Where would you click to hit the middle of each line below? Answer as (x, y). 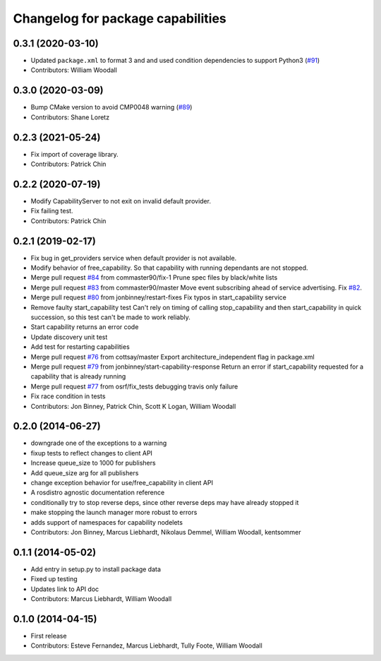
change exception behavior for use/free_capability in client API (122, 482)
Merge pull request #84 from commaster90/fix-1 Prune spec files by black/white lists (154, 278)
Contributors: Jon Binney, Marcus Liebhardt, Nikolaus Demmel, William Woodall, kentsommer (166, 532)
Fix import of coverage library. (75, 154)
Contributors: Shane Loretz (70, 117)
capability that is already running (78, 376)
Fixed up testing (54, 579)
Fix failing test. (52, 211)
